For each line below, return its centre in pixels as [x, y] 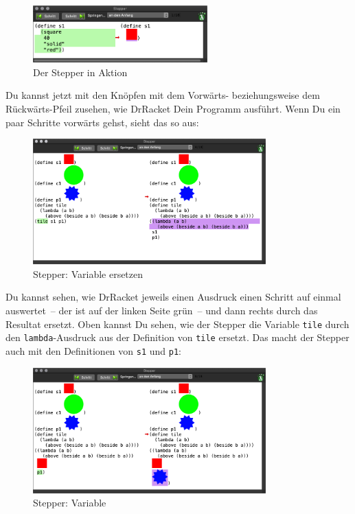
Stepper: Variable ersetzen [88, 273]
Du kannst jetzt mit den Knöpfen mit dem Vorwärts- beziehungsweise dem [163, 95]
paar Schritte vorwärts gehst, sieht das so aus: [102, 122]
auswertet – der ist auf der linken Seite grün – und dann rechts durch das [162, 311]
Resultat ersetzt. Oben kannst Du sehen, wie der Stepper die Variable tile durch [177, 324]
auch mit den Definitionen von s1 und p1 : [94, 350]
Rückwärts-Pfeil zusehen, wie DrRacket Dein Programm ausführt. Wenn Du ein [173, 108]
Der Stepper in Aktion [80, 72]
